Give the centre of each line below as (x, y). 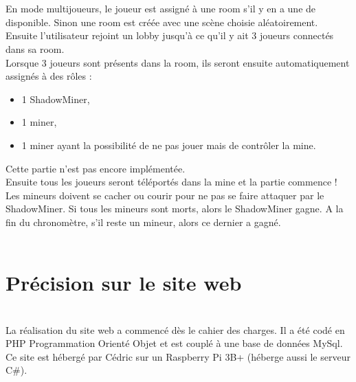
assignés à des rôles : (49, 76)
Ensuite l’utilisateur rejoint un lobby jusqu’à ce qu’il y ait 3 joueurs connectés (170, 35)
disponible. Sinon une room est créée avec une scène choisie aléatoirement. (162, 22)
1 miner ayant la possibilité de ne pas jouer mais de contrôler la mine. (169, 145)
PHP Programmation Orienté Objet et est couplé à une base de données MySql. (174, 343)
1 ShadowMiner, (56, 99)
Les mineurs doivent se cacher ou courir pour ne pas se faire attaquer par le (165, 195)
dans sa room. (35, 48)
